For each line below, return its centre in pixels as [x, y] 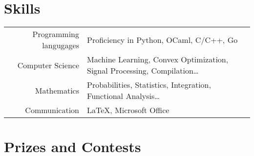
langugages [61, 45]
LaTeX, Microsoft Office [128, 110]
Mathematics [57, 90]
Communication [52, 110]
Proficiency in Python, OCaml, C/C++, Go [162, 39]
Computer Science [48, 65]
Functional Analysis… [123, 96]
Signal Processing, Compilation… [143, 71]
